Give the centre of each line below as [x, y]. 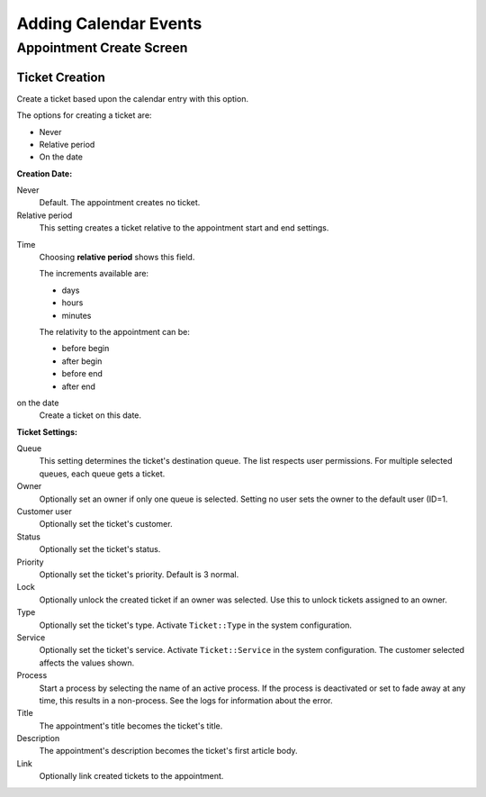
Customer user [44, 512]
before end [82, 374]
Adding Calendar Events [109, 23]
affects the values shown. [87, 663]
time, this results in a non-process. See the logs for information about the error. [186, 700]
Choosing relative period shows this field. [117, 258]
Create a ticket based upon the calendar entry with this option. [133, 98]
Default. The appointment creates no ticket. [120, 203]
